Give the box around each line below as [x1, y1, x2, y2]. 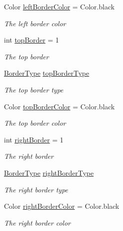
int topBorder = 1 [4, 35, 59, 45]
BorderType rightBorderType [4, 167, 94, 178]
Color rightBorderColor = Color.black [4, 201, 120, 211]
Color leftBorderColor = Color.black [4, 1, 115, 11]
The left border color [4, 18, 66, 28]
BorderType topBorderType [4, 68, 89, 78]
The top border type [4, 84, 63, 94]
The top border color [4, 118, 66, 128]
